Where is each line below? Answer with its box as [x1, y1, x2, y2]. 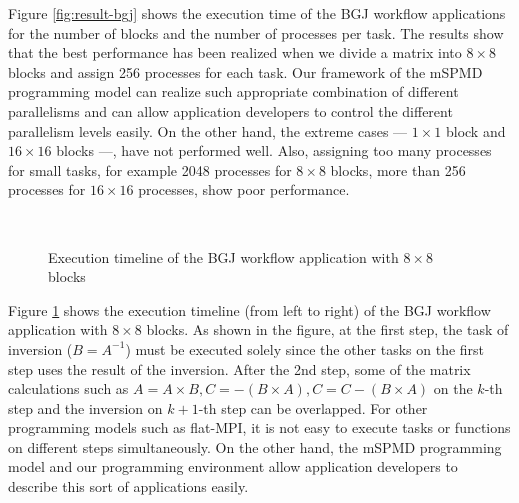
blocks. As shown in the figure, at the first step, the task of [146, 319, 509, 340]
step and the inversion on [8, 397, 163, 418]
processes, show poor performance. [138, 179, 350, 200]
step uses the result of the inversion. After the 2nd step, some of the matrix [8, 358, 471, 379]
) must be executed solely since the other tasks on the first [125, 338, 485, 359]
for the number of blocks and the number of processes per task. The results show [8, 22, 504, 43]
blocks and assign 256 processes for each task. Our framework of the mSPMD [8, 61, 483, 82]
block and [445, 120, 506, 141]
